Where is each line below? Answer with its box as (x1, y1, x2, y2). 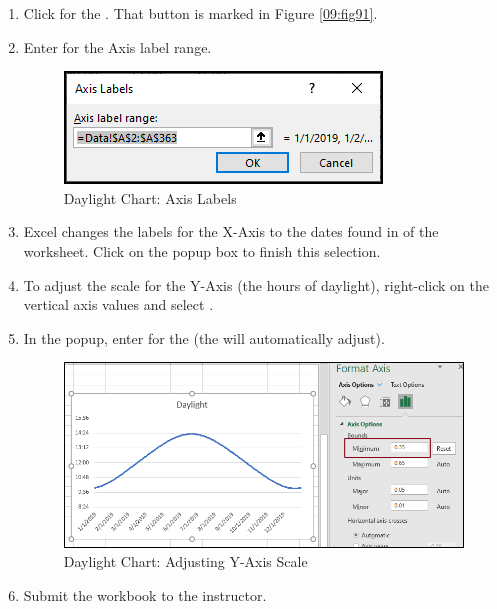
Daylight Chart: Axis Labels (63, 187, 237, 208)
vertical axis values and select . (23, 294, 214, 315)
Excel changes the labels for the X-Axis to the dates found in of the (23, 221, 439, 242)
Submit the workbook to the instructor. (23, 584, 267, 605)
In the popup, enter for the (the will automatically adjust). (23, 327, 385, 348)
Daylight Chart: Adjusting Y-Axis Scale (63, 551, 308, 572)
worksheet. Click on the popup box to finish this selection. (23, 240, 381, 261)
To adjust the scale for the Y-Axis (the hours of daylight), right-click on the (23, 274, 489, 295)
